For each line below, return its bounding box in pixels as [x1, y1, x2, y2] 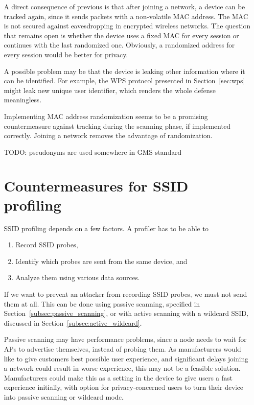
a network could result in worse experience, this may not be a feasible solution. [4, 363, 241, 373]
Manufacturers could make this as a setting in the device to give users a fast [4, 372, 232, 382]
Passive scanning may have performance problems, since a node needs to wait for [4, 334, 247, 344]
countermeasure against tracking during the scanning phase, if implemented [4, 120, 231, 131]
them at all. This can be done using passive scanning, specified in [4, 298, 200, 309]
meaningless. [4, 95, 42, 105]
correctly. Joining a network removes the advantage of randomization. [4, 130, 213, 141]
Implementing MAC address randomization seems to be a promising [4, 111, 208, 121]
